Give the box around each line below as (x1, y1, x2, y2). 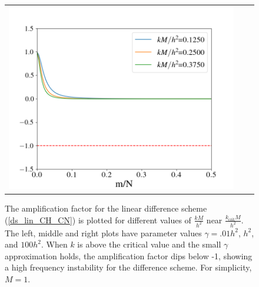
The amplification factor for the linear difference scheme (5, 202, 207, 215)
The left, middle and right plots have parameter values (5, 226, 202, 239)
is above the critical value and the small (77, 238, 221, 250)
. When (41, 238, 68, 250)
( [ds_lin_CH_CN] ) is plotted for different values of (5, 213, 191, 226)
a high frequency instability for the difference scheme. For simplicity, (5, 261, 252, 273)
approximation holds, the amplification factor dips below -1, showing (5, 249, 253, 262)
